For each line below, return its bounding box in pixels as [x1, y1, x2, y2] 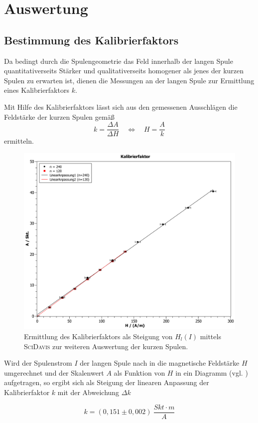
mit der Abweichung [57, 387, 120, 397]
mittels [200, 331, 221, 341]
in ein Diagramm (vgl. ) [175, 367, 248, 378]
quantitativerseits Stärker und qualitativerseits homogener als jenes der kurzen [4, 65, 244, 76]
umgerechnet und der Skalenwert [4, 367, 104, 378]
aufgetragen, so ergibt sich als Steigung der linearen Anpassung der [4, 377, 209, 388]
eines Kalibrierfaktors [4, 85, 69, 95]
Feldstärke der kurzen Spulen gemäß [4, 111, 115, 122]
